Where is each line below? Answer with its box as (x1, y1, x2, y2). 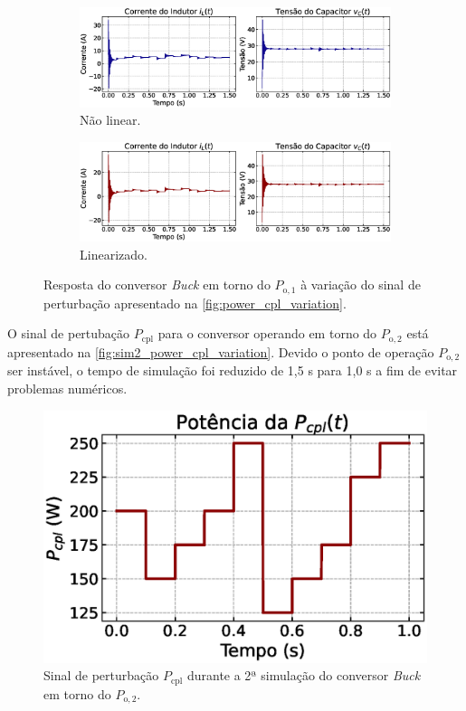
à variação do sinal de (300, 275, 421, 294)
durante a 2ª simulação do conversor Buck (186, 666, 421, 685)
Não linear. (80, 110, 141, 129)
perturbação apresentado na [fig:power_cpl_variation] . (43, 293, 347, 312)
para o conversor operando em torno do (157, 324, 377, 343)
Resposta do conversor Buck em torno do (43, 275, 271, 294)
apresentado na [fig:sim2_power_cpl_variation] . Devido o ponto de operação (7, 342, 434, 361)
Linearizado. (80, 244, 147, 263)
